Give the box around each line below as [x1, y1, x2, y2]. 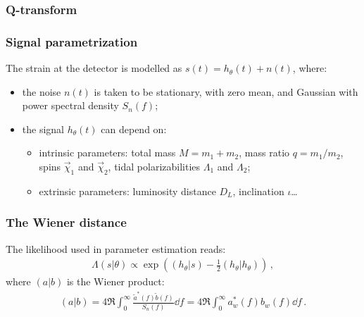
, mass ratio [239, 145, 290, 160]
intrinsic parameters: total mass [39, 145, 176, 160]
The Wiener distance [6, 213, 127, 231]
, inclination [232, 183, 284, 198]
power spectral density [22, 98, 119, 113]
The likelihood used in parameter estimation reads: [6, 241, 226, 256]
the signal [22, 121, 64, 136]
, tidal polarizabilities [108, 159, 201, 174]
